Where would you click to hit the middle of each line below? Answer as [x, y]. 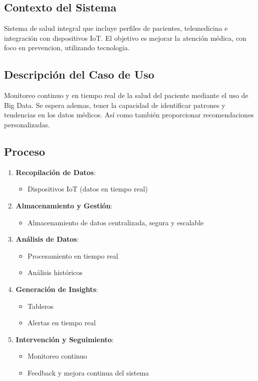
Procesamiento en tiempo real [73, 255]
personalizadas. [27, 124]
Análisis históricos [55, 272]
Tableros [41, 306]
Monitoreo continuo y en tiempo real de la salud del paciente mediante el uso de [126, 95]
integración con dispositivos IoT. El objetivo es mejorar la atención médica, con [125, 38]
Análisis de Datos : [47, 239]
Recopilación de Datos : [56, 172]
